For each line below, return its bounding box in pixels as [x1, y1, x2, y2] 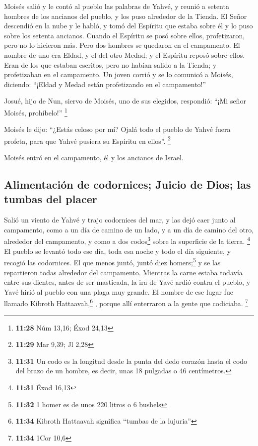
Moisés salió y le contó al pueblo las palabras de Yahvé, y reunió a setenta [4, 1, 229, 11]
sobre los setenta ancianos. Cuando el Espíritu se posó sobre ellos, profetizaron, [4, 30, 245, 40]
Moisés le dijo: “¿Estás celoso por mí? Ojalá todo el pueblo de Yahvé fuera [4, 124, 231, 134]
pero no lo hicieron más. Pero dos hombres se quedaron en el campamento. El [4, 40, 240, 50]
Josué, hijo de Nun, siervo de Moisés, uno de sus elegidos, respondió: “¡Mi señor [4, 96, 246, 106]
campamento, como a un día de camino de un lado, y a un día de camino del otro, [4, 224, 254, 234]
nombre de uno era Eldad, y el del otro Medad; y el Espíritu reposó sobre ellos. [4, 49, 245, 60]
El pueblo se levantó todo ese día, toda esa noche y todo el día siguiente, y [4, 245, 231, 256]
